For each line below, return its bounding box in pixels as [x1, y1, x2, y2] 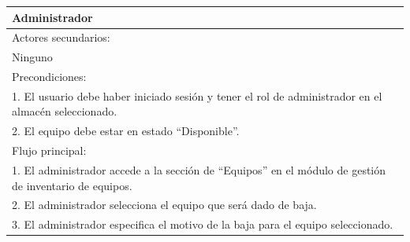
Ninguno [12, 49, 53, 65]
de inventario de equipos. [12, 177, 132, 193]
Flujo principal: [12, 142, 87, 159]
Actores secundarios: [12, 29, 110, 46]
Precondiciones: [12, 68, 87, 85]
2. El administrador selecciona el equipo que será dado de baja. [12, 196, 317, 213]
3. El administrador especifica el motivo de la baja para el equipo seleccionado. [12, 216, 393, 233]
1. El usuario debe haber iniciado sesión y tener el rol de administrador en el [12, 87, 382, 104]
